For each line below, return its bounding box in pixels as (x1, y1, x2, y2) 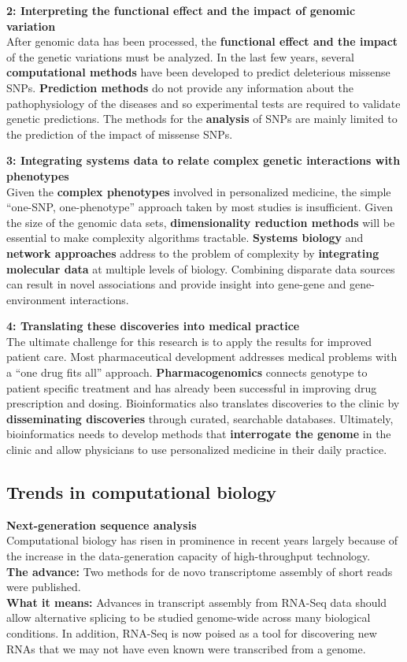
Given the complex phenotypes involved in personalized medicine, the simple (6, 183, 391, 199)
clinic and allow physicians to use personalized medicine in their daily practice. (6, 441, 387, 458)
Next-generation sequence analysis (6, 516, 197, 533)
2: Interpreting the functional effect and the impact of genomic (6, 2, 356, 18)
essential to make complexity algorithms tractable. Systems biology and (6, 229, 364, 246)
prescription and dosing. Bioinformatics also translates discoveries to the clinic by (6, 395, 400, 411)
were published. (6, 578, 81, 595)
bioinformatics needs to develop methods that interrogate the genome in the (6, 426, 391, 442)
